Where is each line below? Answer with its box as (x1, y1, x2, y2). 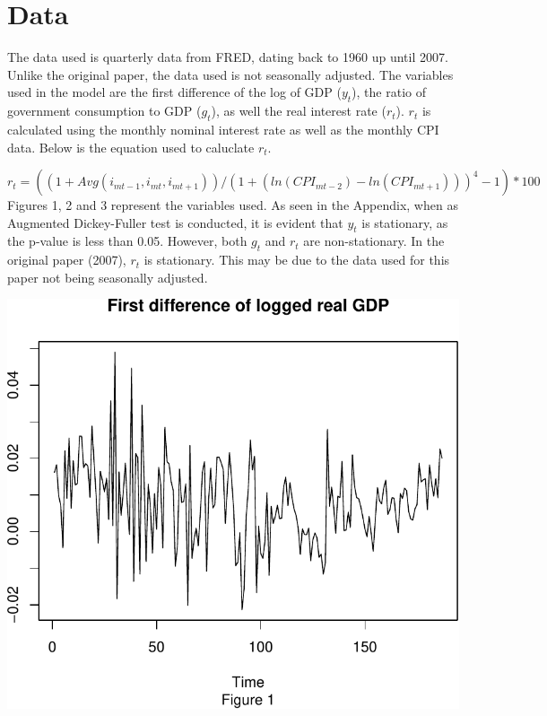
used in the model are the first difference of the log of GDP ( (7, 83, 342, 101)
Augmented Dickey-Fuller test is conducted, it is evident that (7, 213, 343, 231)
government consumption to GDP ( (7, 101, 202, 120)
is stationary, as (361, 213, 448, 231)
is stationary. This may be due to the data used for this (143, 250, 450, 269)
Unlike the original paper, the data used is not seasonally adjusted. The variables (7, 65, 454, 83)
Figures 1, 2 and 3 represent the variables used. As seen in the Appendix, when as (7, 196, 458, 214)
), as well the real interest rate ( (211, 101, 386, 120)
